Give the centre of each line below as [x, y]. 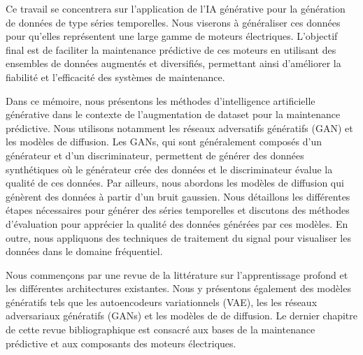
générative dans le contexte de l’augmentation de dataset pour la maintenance [173, 114]
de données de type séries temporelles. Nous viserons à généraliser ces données [173, 22]
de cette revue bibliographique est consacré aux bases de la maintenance [161, 329]
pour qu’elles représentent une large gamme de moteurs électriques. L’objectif [172, 36]
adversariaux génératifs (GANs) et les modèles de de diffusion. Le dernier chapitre [182, 316]
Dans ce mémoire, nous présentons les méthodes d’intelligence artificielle [161, 100]
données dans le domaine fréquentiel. [84, 251]
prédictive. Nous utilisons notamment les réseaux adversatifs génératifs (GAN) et [179, 128]
